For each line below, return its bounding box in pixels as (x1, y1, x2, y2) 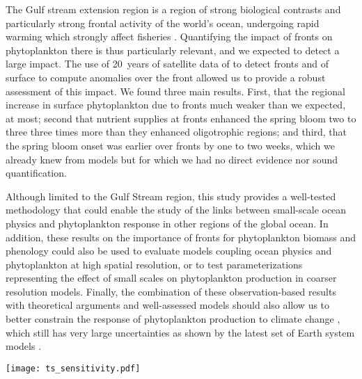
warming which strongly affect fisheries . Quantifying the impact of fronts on (6, 29, 333, 44)
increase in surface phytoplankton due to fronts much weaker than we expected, (6, 97, 346, 112)
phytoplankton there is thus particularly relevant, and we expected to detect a (6, 42, 340, 57)
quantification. (6, 166, 67, 180)
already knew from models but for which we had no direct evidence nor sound (6, 152, 338, 166)
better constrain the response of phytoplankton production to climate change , (6, 312, 340, 326)
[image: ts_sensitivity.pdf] (6, 363, 141, 373)
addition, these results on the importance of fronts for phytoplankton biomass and (6, 229, 356, 244)
